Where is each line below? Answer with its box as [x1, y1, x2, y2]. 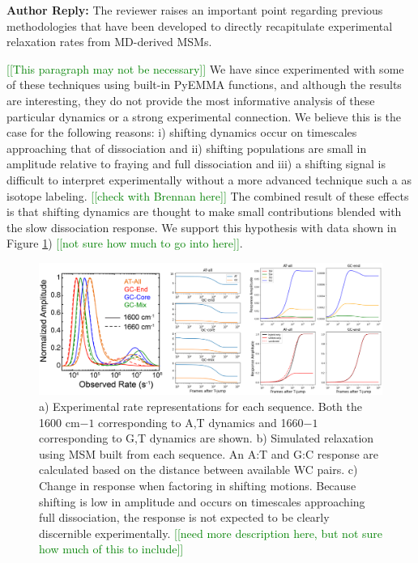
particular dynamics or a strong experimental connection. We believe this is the [6, 108, 402, 125]
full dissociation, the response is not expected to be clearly [39, 509, 330, 526]
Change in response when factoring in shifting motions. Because [39, 477, 356, 494]
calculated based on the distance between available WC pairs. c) [39, 461, 358, 478]
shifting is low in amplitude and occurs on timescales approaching [39, 493, 365, 510]
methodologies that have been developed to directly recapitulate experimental [6, 17, 393, 34]
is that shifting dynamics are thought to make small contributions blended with [6, 203, 402, 220]
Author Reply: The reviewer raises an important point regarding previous [6, 2, 383, 18]
